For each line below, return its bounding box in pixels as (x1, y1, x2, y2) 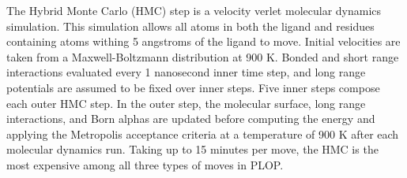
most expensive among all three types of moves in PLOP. (6, 156, 284, 172)
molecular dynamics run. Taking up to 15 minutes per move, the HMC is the (6, 141, 379, 158)
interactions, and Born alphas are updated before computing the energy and (6, 110, 375, 127)
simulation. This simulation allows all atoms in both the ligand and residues (6, 17, 375, 34)
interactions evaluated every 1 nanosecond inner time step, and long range (6, 64, 366, 80)
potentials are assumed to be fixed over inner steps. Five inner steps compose (6, 79, 380, 95)
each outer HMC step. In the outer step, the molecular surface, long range (6, 95, 366, 111)
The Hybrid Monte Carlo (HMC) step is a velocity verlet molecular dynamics (6, 2, 382, 18)
